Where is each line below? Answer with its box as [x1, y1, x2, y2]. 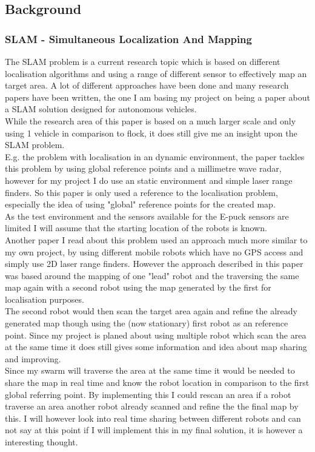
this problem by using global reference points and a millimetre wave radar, [5, 162, 282, 175]
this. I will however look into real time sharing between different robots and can [5, 411, 301, 424]
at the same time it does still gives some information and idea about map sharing [5, 340, 307, 353]
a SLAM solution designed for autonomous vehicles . [5, 103, 197, 115]
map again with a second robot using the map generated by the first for [5, 281, 271, 294]
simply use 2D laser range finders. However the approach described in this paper [5, 257, 303, 270]
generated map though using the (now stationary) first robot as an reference [5, 317, 288, 329]
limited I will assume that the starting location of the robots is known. [5, 221, 267, 234]
